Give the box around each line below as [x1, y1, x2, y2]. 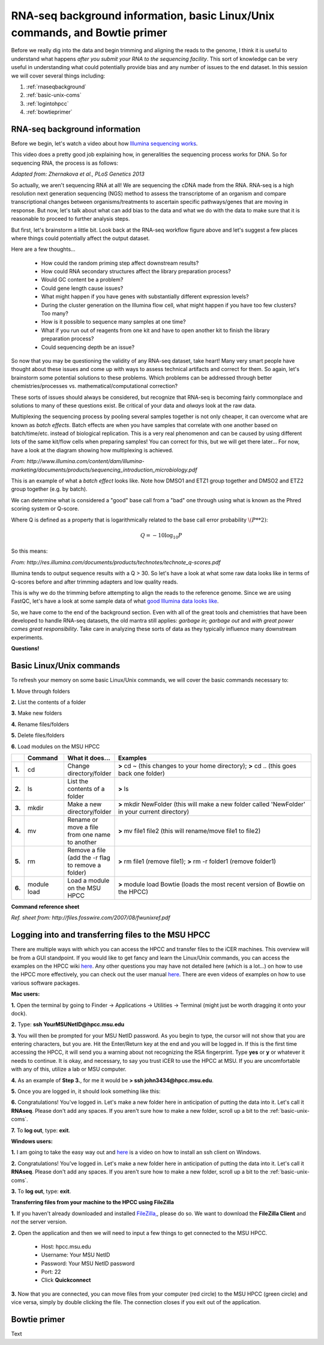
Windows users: [11, 1137, 53, 1145]
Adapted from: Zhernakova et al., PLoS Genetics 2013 [11, 170, 145, 177]
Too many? [41, 310, 68, 317]
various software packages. [11, 979, 80, 986]
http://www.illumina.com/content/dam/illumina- [26, 458, 145, 465]
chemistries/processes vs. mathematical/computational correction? [11, 383, 178, 390]
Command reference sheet [11, 903, 80, 910]
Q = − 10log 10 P [140, 532, 182, 540]
